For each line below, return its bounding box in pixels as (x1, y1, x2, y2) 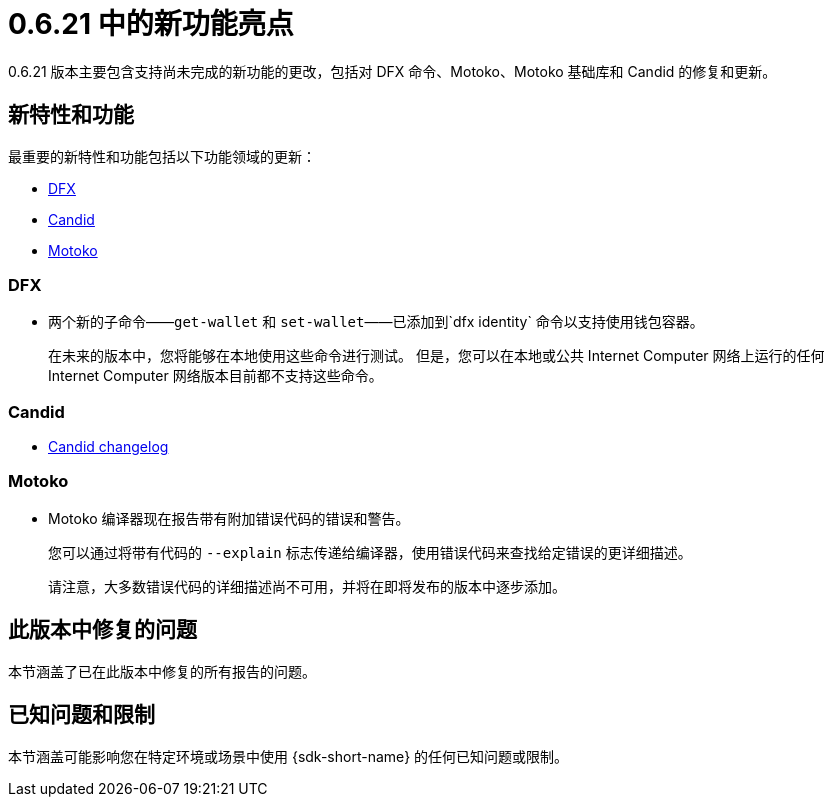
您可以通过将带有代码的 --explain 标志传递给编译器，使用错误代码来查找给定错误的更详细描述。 (48, 543, 692, 561)
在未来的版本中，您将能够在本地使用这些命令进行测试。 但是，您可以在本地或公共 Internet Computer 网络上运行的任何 (48, 347, 825, 365)
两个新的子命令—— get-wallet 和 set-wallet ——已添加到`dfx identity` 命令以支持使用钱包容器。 (48, 313, 704, 331)
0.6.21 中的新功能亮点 (8, 7, 294, 41)
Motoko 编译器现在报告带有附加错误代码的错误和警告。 (48, 509, 410, 527)
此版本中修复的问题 (8, 617, 197, 643)
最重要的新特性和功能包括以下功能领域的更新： (8, 147, 316, 165)
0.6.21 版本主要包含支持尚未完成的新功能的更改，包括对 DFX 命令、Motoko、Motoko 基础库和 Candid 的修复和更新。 (8, 62, 777, 80)
